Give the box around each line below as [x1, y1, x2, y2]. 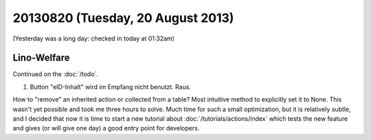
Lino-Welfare [12, 52, 70, 64]
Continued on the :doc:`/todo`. [12, 70, 99, 78]
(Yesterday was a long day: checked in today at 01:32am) [12, 34, 175, 43]
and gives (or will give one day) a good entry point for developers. [12, 124, 200, 132]
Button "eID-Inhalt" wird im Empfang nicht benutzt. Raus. [30, 82, 192, 91]
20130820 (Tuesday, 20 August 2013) [12, 10, 234, 25]
